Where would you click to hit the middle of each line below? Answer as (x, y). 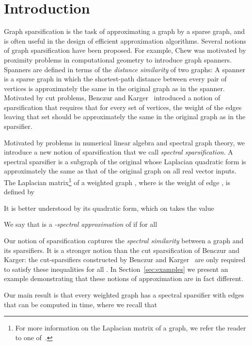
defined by (19, 192)
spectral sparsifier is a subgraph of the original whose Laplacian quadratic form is (125, 161)
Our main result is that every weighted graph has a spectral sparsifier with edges (124, 295)
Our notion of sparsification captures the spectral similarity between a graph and (124, 241)
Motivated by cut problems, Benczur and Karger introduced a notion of (112, 98)
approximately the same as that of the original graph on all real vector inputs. (120, 171)
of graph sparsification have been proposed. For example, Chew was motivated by (125, 50)
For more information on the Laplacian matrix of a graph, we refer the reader (131, 328)
